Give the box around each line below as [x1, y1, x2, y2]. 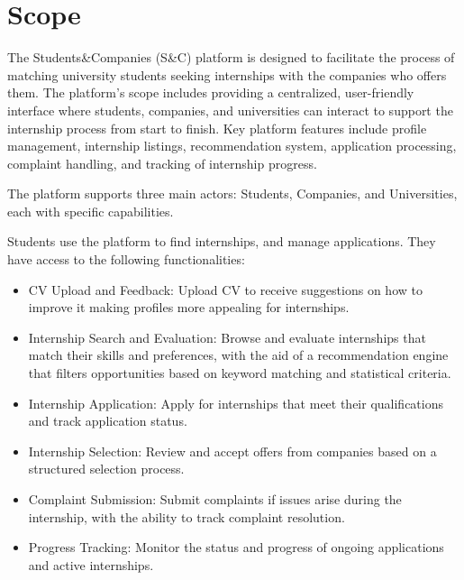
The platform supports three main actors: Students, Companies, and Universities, [7, 184, 458, 203]
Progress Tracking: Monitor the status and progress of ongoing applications [28, 538, 444, 557]
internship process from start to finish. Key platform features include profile [7, 118, 427, 137]
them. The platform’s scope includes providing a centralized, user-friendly [7, 83, 414, 102]
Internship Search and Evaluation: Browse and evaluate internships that [28, 327, 426, 346]
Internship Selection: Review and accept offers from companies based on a [28, 441, 437, 460]
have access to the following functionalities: [7, 250, 245, 269]
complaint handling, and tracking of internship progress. [7, 153, 317, 172]
